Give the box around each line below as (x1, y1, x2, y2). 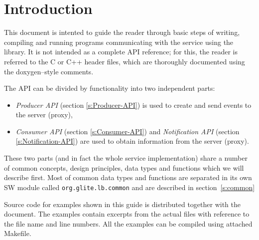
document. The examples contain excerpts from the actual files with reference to (4, 209, 250, 219)
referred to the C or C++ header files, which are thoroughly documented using (4, 56, 245, 66)
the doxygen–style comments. (4, 66, 94, 76)
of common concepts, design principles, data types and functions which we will (4, 162, 244, 173)
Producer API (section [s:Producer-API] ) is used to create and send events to (15, 99, 252, 110)
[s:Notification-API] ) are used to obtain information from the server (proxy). (15, 136, 249, 146)
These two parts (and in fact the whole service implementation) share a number (4, 153, 248, 163)
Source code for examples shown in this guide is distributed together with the (4, 199, 241, 209)
